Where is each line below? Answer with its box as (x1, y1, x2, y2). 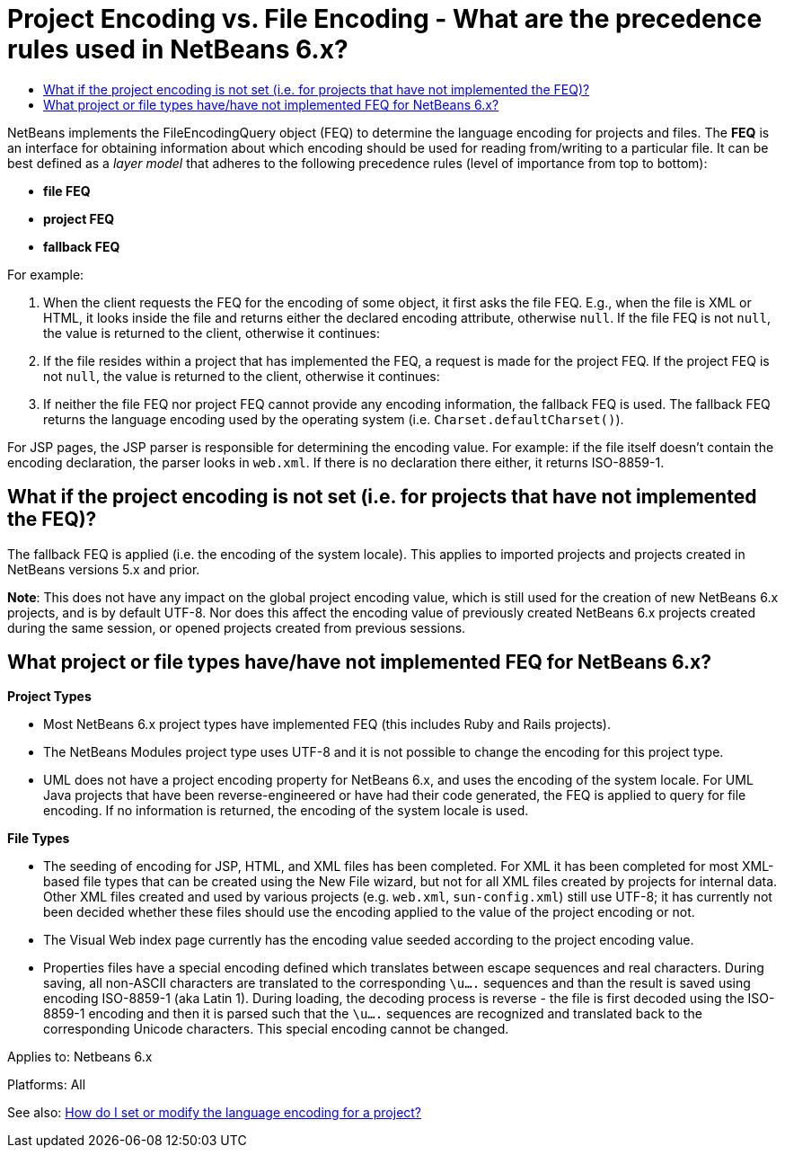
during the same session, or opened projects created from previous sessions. (7, 619, 466, 635)
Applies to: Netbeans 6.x (7, 1049, 153, 1065)
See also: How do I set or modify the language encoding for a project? (7, 1105, 422, 1121)
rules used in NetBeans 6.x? (7, 34, 348, 65)
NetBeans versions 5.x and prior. (7, 561, 200, 577)
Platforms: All (7, 1077, 86, 1093)
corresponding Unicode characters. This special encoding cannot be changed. (43, 1021, 509, 1037)
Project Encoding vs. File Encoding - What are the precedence (7, 4, 763, 34)
